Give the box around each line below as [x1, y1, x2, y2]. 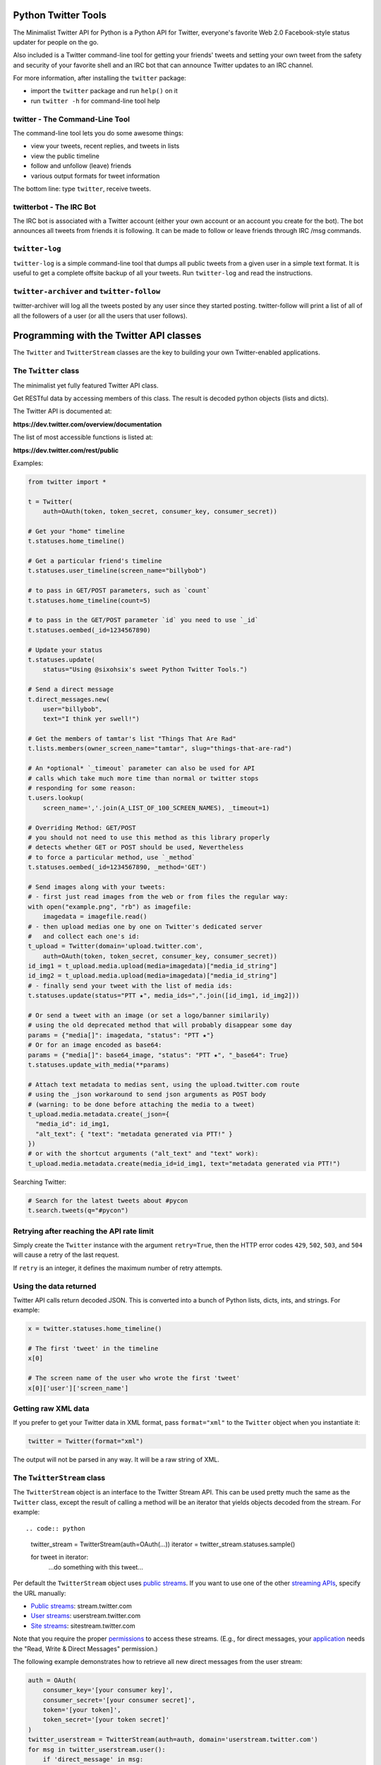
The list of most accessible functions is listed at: [13, 433, 153, 441]
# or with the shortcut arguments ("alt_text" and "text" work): [28, 1149, 259, 1158]
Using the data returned [13, 1281, 97, 1291]
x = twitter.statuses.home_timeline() [28, 1324, 162, 1333]
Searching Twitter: [13, 1178, 67, 1186]
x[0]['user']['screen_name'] [28, 1384, 129, 1392]
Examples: [13, 459, 44, 467]
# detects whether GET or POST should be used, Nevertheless [28, 844, 244, 851]
